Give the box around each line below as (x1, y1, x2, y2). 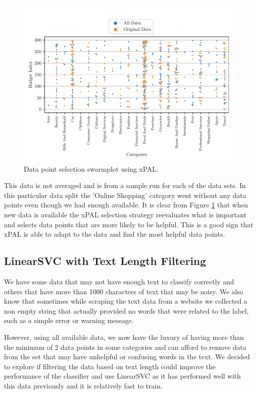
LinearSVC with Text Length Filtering (4, 253, 206, 268)
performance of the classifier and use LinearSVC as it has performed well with (4, 371, 241, 381)
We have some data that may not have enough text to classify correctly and (4, 276, 234, 286)
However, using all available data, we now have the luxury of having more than (4, 331, 244, 342)
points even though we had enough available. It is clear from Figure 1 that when (4, 199, 248, 210)
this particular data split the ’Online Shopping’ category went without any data (4, 190, 247, 200)
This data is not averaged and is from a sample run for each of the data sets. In (4, 180, 246, 191)
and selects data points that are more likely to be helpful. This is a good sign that (4, 219, 254, 229)
